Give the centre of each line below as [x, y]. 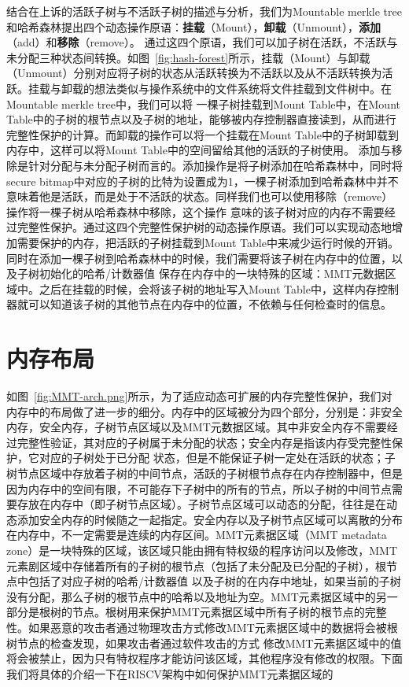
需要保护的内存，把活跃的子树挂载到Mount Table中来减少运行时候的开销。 [208, 242]
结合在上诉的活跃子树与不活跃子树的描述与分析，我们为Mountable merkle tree [204, 11]
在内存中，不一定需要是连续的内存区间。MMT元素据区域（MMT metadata [197, 535]
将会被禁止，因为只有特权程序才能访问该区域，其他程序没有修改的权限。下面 [204, 658]
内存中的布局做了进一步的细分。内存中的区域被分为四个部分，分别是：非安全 [204, 411]
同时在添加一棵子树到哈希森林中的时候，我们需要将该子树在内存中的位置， [199, 258]
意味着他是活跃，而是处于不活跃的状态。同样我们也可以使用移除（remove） [200, 196]
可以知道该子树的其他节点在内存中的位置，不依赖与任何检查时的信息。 [210, 304]
